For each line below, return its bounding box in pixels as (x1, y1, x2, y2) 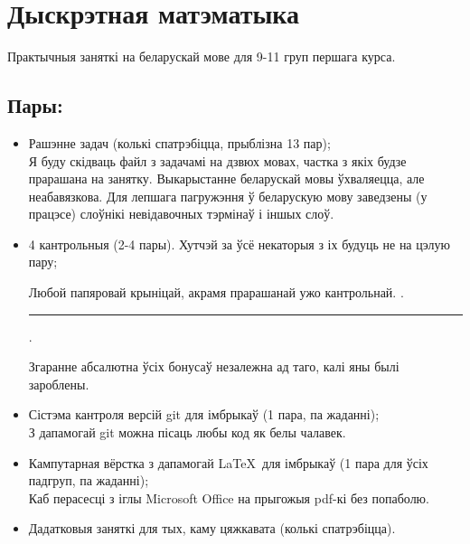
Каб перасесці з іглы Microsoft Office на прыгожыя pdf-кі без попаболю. (28, 488, 429, 507)
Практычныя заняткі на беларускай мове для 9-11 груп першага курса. (7, 47, 396, 66)
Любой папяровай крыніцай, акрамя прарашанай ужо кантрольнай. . (28, 283, 404, 302)
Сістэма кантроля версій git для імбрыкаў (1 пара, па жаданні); (28, 405, 380, 424)
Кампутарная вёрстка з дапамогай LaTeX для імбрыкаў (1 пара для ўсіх (28, 453, 428, 472)
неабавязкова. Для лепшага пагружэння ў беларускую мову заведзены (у (28, 186, 428, 205)
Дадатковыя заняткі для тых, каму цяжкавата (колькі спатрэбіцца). (28, 519, 396, 538)
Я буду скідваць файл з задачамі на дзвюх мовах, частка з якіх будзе (28, 151, 407, 170)
